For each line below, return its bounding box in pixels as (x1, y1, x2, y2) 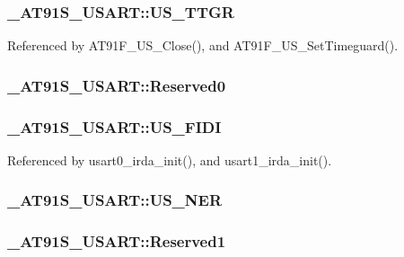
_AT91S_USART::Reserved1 (7, 230, 226, 253)
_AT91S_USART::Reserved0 (7, 74, 226, 96)
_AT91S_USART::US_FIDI (7, 115, 222, 137)
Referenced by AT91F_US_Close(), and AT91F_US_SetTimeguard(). (7, 36, 399, 55)
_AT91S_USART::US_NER (7, 189, 223, 211)
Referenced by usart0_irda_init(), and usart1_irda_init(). (7, 150, 332, 169)
